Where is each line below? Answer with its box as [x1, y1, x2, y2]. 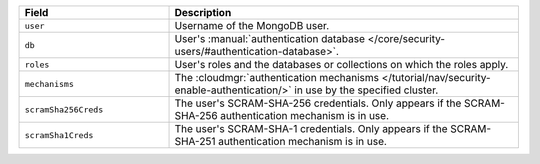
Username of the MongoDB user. [174, 19, 330, 32]
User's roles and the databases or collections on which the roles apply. [174, 58, 509, 71]
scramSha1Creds [24, 130, 94, 140]
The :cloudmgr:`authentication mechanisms [174, 71, 380, 84]
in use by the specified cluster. [294, 83, 439, 97]
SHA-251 [174, 135, 216, 148]
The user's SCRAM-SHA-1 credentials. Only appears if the [174, 122, 448, 135]
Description [174, 6, 232, 19]
